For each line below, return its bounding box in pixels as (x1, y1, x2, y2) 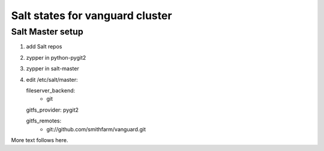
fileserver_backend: (26, 87, 76, 94)
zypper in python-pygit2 (26, 54, 86, 61)
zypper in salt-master (26, 65, 79, 72)
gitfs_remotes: (26, 117, 62, 125)
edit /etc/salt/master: (26, 76, 78, 83)
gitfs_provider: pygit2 (26, 106, 79, 113)
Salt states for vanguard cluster (11, 9, 172, 22)
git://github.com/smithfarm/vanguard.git (46, 125, 146, 132)
